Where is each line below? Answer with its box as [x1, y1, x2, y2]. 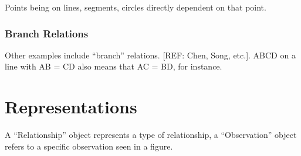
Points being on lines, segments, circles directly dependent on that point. [5, 1, 266, 13]
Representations [5, 95, 137, 119]
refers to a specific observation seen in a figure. [5, 140, 173, 152]
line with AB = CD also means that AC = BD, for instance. [5, 60, 222, 72]
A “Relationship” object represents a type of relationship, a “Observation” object [5, 129, 297, 141]
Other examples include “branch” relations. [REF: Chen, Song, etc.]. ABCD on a [5, 48, 296, 61]
